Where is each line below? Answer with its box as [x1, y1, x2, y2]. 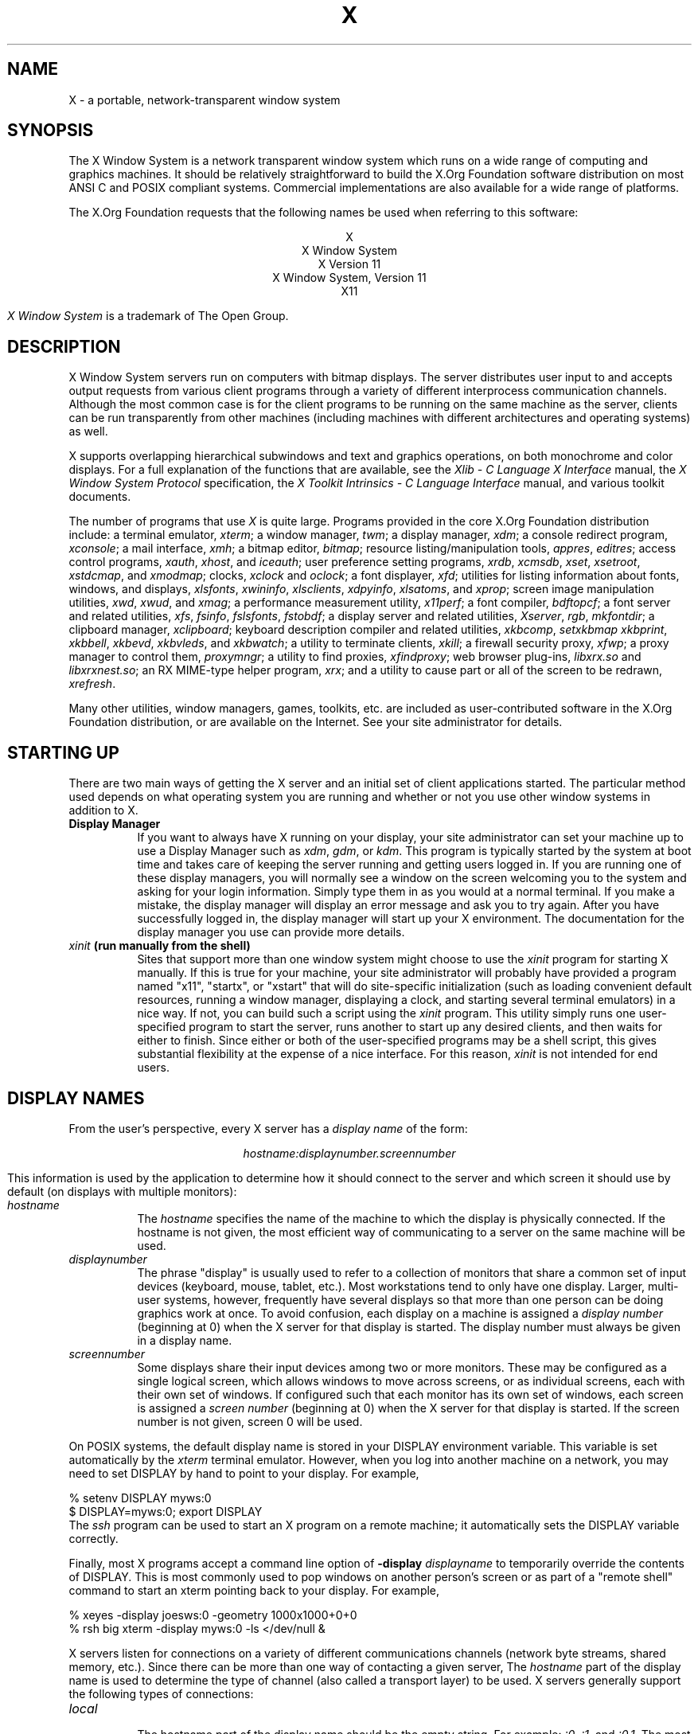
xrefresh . [68, 677, 116, 691]
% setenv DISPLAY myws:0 [68, 1490, 212, 1505]
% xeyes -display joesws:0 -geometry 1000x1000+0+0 [68, 1607, 357, 1622]
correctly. [68, 1531, 119, 1545]
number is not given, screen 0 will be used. [137, 1414, 363, 1428]
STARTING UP [7, 742, 119, 763]
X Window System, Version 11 [272, 271, 427, 285]
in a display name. [137, 1333, 232, 1347]
